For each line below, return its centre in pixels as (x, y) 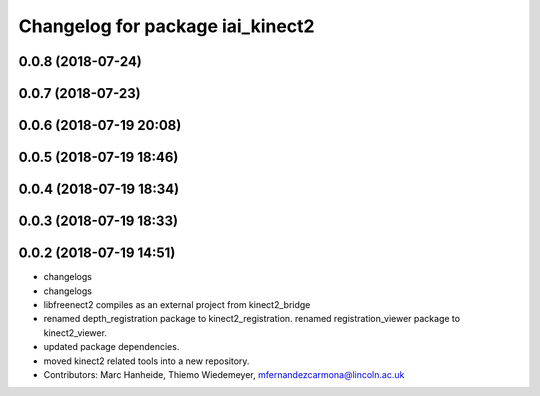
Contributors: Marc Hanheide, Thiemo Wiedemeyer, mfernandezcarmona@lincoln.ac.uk (224, 374)
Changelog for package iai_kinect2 (166, 26)
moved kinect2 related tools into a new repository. (146, 361)
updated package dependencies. (111, 347)
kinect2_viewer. (75, 332)
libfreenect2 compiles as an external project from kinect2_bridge (177, 304)
